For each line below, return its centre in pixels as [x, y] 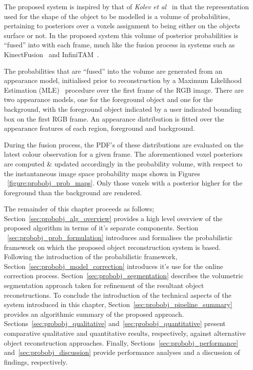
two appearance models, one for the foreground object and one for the [108, 99]
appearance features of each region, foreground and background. [99, 128]
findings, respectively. [36, 361]
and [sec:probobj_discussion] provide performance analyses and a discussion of [122, 352]
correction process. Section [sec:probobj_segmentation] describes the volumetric [124, 276]
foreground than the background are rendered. [73, 192]
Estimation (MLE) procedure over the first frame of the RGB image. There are [124, 90]
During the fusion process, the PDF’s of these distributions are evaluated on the [124, 144]
